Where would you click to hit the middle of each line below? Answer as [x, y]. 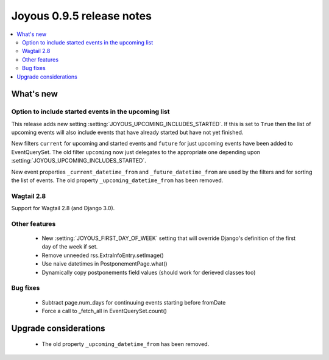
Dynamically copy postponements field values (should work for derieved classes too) [149, 272]
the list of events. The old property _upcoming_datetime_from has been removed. [117, 180]
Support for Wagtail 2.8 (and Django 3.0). [63, 208]
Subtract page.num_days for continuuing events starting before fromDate [134, 302]
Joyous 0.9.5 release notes [82, 16]
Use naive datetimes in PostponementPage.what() [104, 264]
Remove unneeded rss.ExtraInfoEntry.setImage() [103, 255]
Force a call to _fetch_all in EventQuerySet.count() [104, 311]
